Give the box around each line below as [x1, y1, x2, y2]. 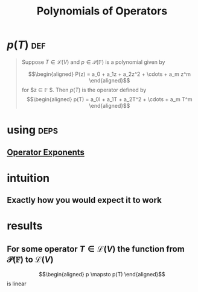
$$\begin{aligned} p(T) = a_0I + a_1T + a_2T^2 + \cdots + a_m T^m [27, 95, 193, 103]
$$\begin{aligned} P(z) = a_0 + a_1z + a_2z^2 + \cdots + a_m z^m [28, 70, 191, 78]
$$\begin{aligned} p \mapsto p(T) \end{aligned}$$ [39, 271, 165, 278]
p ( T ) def [7, 38, 46, 52]
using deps [7, 123, 59, 137]
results [7, 219, 43, 233]
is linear [7, 280, 27, 287]
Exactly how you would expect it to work [7, 195, 162, 205]
